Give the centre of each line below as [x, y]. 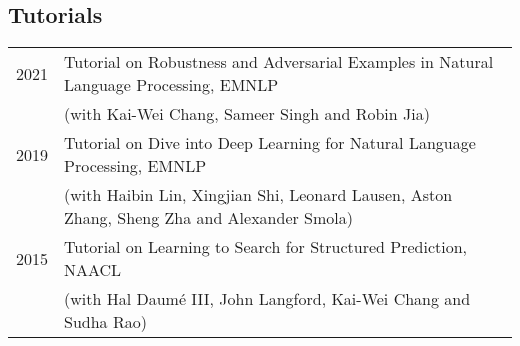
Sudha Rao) [105, 322]
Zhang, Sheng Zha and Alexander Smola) [208, 218]
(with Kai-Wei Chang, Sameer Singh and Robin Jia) [247, 114]
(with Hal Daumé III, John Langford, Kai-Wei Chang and [267, 299]
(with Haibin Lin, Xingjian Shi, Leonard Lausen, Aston [258, 195]
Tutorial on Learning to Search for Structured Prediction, [266, 247]
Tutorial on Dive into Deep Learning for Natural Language [270, 143]
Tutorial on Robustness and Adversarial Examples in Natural [279, 62]
